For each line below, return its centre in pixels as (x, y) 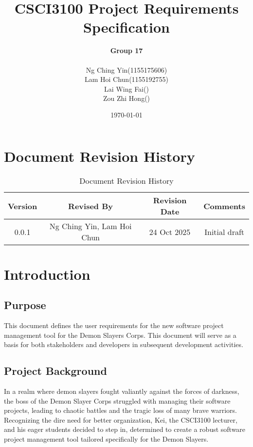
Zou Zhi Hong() (126, 98)
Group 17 (126, 50)
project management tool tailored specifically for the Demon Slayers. (106, 438)
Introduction (47, 274)
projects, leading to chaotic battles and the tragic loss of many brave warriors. (120, 410)
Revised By (90, 206)
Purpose (25, 305)
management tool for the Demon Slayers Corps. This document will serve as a (120, 335)
